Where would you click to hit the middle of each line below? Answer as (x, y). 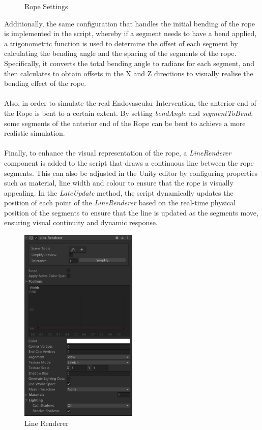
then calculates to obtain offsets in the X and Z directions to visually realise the (129, 73)
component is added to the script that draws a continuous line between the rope (129, 162)
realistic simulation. (35, 133)
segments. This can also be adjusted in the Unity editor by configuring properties (131, 173)
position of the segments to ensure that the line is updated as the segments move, (131, 212)
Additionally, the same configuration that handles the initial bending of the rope (130, 23)
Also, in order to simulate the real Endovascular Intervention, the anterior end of (130, 103)
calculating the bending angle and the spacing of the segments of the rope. (120, 53)
